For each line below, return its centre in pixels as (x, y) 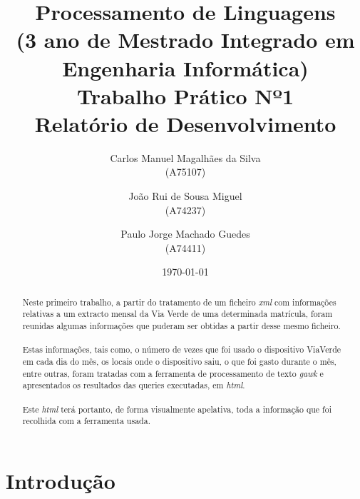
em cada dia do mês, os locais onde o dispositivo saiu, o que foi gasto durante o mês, (179, 362)
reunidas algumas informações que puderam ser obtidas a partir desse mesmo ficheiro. (181, 326)
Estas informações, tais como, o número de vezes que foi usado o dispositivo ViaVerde (182, 349)
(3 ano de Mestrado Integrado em (185, 40)
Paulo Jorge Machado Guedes (185, 234)
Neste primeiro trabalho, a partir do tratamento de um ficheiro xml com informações (179, 302)
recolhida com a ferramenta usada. (86, 421)
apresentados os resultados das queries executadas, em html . (134, 385)
